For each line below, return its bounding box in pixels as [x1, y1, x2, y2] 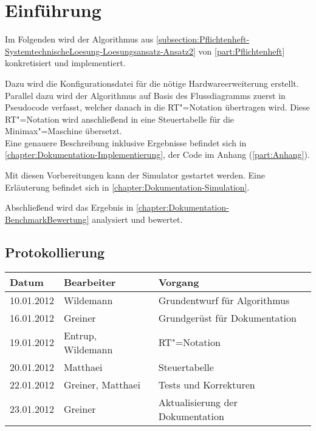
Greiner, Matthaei [63, 377, 140, 392]
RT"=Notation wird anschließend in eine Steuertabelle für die [5, 112, 235, 125]
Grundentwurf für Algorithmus [158, 293, 290, 307]
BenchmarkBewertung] [5, 212, 89, 225]
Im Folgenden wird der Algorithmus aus [5, 33, 154, 46]
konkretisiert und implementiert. [5, 56, 126, 69]
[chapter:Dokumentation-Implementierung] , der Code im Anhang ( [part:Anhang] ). [5, 148, 310, 161]
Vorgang [158, 274, 199, 289]
